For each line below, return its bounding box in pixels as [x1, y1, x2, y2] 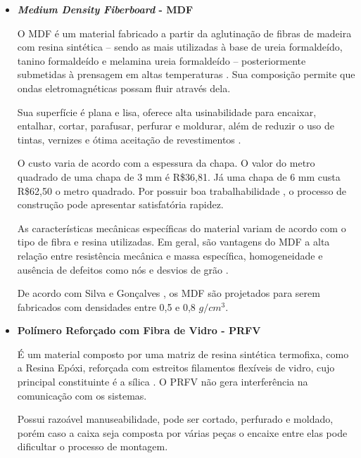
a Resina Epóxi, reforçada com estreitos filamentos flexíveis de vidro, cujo [17, 360, 335, 375]
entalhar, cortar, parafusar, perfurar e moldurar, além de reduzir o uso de [17, 118, 335, 133]
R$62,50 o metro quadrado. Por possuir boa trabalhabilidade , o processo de [17, 183, 347, 198]
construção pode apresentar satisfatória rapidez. [17, 197, 224, 212]
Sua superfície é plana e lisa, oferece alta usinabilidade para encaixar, [17, 104, 317, 119]
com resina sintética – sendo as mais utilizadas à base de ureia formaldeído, [17, 39, 343, 54]
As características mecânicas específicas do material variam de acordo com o [17, 220, 346, 235]
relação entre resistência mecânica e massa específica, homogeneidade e [17, 248, 323, 262]
